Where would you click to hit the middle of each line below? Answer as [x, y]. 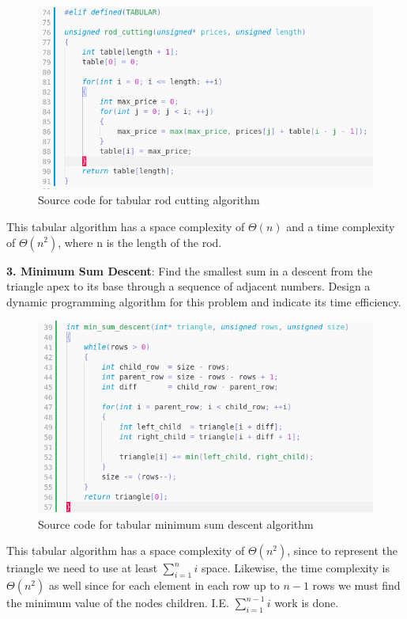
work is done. [307, 603]
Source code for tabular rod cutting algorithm [149, 200]
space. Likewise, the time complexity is [295, 568]
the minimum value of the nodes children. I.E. [118, 603]
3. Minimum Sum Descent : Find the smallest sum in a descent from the [190, 270]
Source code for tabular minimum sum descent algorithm [176, 524]
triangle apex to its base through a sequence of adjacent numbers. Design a [188, 286]
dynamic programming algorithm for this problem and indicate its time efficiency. [204, 301]
